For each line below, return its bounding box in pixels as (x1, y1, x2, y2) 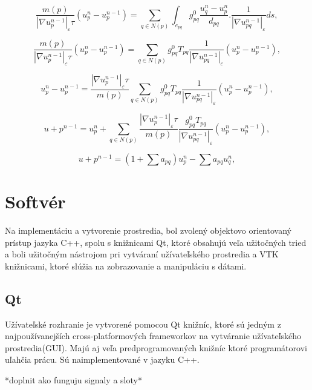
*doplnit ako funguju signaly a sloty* (5, 373, 142, 386)
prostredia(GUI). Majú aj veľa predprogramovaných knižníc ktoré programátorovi (5, 341, 307, 354)
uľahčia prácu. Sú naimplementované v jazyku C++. (5, 353, 200, 366)
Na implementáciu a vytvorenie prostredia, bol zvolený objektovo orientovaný (5, 223, 291, 236)
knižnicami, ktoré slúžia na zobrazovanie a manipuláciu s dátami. (5, 259, 247, 272)
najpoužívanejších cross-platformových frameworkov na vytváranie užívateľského (5, 329, 302, 342)
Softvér (5, 189, 66, 214)
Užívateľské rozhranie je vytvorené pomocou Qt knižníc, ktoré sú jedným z (5, 317, 281, 330)
